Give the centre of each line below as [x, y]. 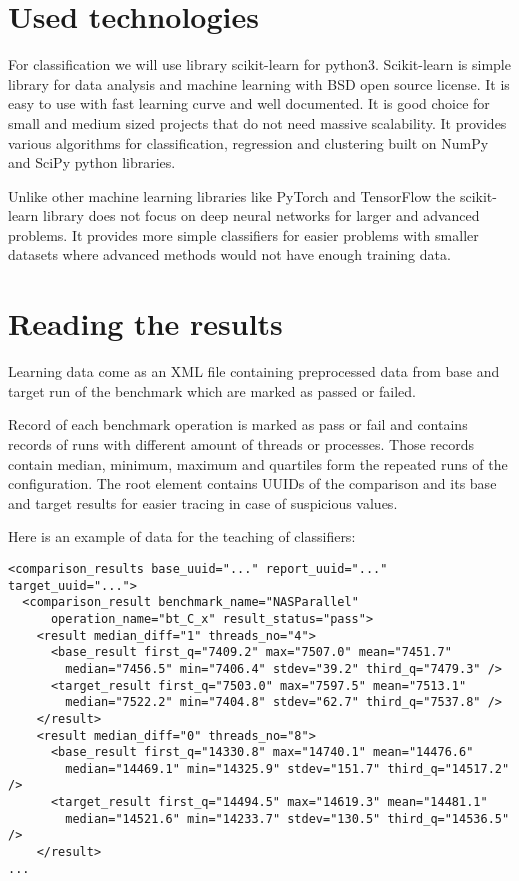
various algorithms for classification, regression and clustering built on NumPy [248, 142]
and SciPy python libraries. [92, 162]
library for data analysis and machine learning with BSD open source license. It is [259, 83]
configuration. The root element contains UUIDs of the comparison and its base [252, 483]
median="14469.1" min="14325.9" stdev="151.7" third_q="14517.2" [287, 768]
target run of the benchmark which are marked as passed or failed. [212, 390]
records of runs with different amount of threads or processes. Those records [241, 443]
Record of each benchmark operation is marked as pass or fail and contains [238, 424]
